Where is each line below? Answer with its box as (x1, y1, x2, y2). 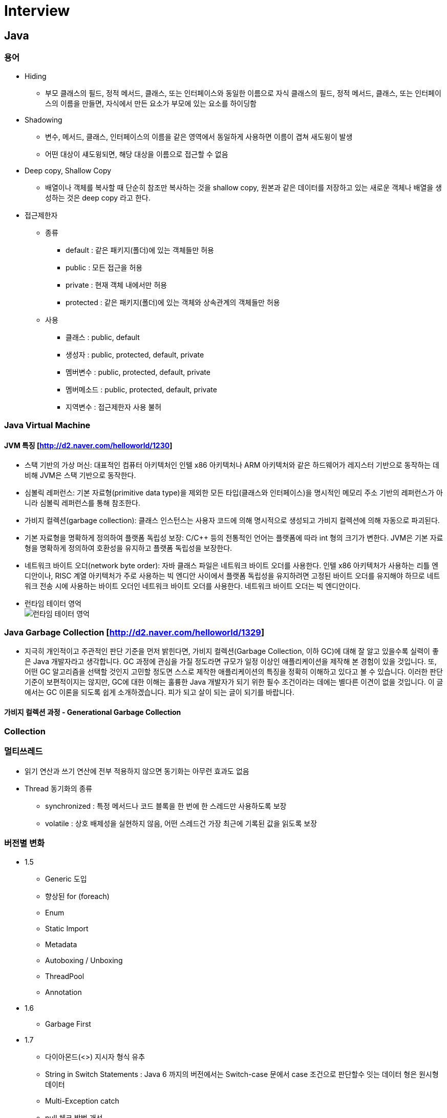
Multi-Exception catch (45, 1096, 119, 1105)
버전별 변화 (4, 838, 45, 849)
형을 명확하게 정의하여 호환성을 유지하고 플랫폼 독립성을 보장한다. (25, 544, 232, 553)
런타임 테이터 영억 (25, 599, 81, 608)
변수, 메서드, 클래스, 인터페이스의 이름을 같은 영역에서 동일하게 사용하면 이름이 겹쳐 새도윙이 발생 (45, 132, 353, 141)
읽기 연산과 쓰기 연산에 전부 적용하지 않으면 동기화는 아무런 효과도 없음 (25, 766, 249, 775)
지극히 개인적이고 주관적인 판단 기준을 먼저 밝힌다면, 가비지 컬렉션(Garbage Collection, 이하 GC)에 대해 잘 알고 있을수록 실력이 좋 (25, 646, 439, 655)
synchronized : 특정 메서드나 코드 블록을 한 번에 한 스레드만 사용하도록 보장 (45, 801, 287, 810)
